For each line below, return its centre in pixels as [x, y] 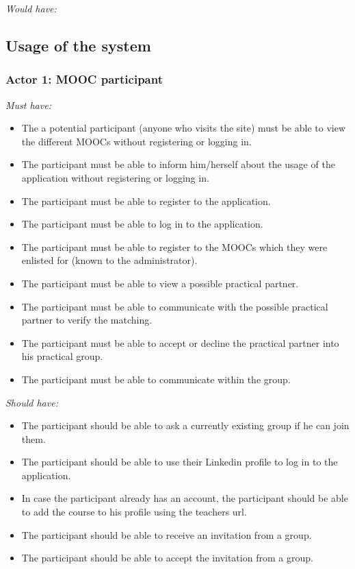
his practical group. [62, 356]
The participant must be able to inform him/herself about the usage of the [178, 164]
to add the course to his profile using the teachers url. [134, 512]
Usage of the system [78, 45]
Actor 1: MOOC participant [84, 79]
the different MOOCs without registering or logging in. [136, 141]
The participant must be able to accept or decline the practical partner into [180, 342]
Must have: [28, 105]
